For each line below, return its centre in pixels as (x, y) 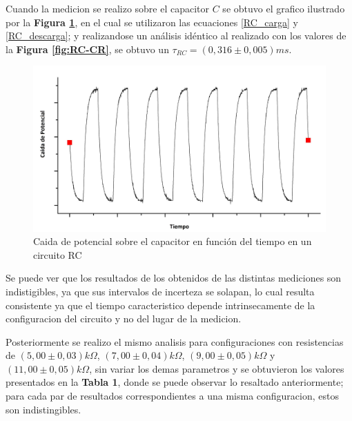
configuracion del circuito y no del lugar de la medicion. (124, 319)
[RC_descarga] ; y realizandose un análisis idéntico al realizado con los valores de (176, 36)
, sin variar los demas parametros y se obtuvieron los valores (217, 368)
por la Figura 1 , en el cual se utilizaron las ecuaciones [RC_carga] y (152, 22)
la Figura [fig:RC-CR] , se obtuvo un (87, 49)
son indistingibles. (43, 409)
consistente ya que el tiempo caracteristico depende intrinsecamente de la (160, 305)
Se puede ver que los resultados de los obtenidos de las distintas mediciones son (174, 278)
